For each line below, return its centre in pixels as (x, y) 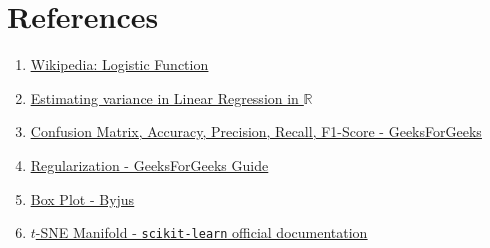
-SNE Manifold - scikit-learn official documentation (201, 232)
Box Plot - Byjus (82, 198)
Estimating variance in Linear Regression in (164, 97)
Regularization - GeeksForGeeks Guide (149, 164)
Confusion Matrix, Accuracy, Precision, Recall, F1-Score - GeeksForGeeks (256, 131)
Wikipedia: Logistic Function (119, 64)
